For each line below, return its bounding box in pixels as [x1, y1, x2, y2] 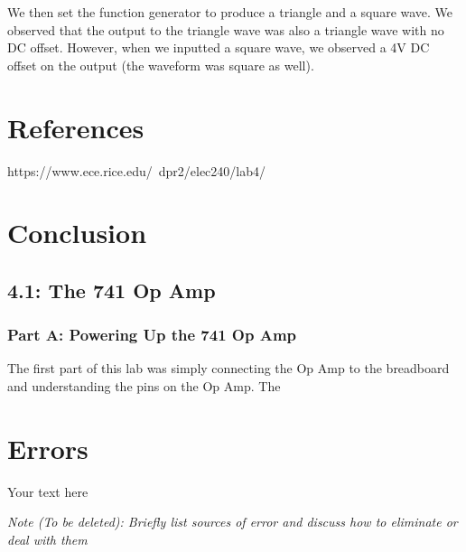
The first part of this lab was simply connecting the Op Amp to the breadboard [7, 359, 450, 378]
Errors [7, 429, 89, 466]
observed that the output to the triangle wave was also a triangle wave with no [7, 20, 444, 39]
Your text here [7, 482, 89, 501]
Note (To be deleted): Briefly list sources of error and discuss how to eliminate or [7, 512, 458, 531]
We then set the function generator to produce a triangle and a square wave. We [7, 3, 453, 21]
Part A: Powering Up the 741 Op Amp [7, 323, 297, 346]
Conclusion [7, 214, 147, 251]
